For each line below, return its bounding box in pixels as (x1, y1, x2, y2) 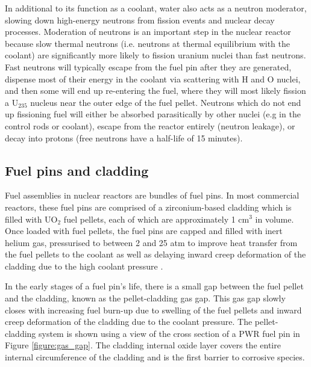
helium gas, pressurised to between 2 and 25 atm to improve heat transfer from (5, 236, 298, 248)
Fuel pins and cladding (5, 161, 149, 179)
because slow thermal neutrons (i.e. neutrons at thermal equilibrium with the (5, 37, 291, 49)
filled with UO (5, 212, 58, 225)
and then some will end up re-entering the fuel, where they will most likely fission (5, 84, 306, 97)
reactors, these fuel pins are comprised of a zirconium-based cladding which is (5, 200, 292, 213)
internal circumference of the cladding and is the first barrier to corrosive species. (5, 351, 305, 363)
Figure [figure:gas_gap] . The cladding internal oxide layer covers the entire (5, 339, 281, 351)
